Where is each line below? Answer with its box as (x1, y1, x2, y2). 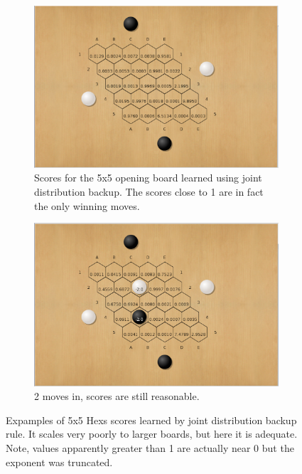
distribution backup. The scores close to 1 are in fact (34, 184, 264, 199)
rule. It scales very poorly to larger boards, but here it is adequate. (6, 426, 298, 441)
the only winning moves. (34, 198, 140, 213)
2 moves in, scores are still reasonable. (34, 389, 200, 404)
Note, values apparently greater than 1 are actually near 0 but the (6, 440, 294, 455)
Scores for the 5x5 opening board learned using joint (34, 170, 262, 185)
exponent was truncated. (6, 454, 113, 469)
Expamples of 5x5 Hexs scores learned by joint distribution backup (6, 412, 297, 427)
